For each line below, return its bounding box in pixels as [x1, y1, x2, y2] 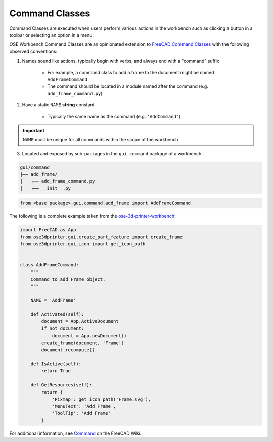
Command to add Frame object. [30, 277, 106, 282]
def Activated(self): [30, 312, 84, 317]
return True [41, 368, 71, 374]
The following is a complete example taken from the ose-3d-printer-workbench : [9, 213, 176, 219]
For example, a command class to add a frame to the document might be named [47, 69, 214, 75]
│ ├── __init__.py [20, 185, 71, 191]
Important [23, 127, 45, 133]
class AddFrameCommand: [20, 262, 79, 268]
